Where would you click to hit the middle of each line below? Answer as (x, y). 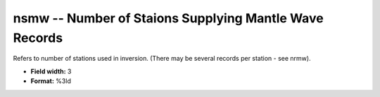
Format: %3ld (51, 81)
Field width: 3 (51, 71)
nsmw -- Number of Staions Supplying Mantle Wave (168, 18)
